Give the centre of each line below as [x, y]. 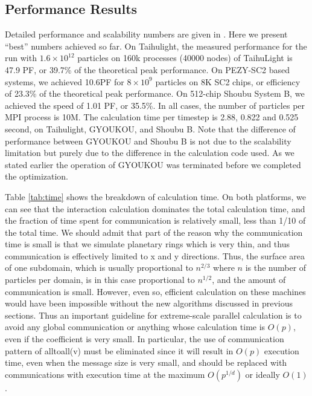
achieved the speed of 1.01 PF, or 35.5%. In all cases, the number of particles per [155, 105]
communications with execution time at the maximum [105, 374]
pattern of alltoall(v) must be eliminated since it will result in [119, 350]
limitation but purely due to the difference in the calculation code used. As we [150, 153]
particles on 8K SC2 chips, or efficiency [228, 81]
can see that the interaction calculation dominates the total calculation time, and [155, 208]
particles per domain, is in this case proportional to [100, 280]
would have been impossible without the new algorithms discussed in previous [149, 303]
